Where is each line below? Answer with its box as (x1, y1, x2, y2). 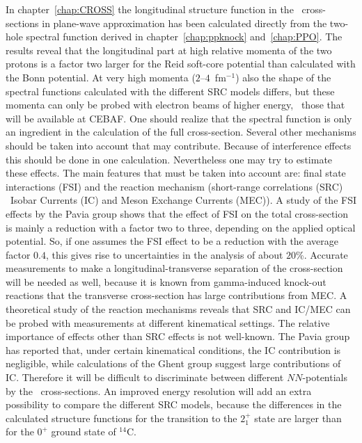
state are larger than (254, 410, 342, 425)
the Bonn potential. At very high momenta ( (6, 70, 196, 84)
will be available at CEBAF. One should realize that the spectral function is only (6, 111, 352, 125)
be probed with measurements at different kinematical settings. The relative (6, 315, 330, 330)
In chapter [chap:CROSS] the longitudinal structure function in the (6, 2, 294, 16)
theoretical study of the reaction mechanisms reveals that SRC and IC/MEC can (6, 302, 351, 316)
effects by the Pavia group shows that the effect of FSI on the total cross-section (6, 206, 349, 220)
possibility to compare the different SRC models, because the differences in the (6, 397, 342, 412)
